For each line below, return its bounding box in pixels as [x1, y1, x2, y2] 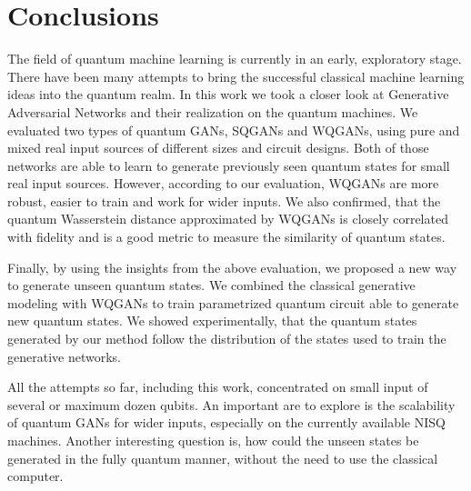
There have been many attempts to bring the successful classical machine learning [7, 66, 465, 85]
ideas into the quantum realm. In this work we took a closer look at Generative [7, 85, 449, 104]
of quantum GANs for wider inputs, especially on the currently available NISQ [7, 413, 446, 432]
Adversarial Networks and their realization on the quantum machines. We [7, 102, 418, 121]
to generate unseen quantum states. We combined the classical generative [7, 276, 416, 295]
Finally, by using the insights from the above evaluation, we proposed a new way [7, 257, 457, 276]
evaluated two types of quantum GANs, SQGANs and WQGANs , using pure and [7, 120, 460, 139]
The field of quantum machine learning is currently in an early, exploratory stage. [7, 49, 462, 68]
